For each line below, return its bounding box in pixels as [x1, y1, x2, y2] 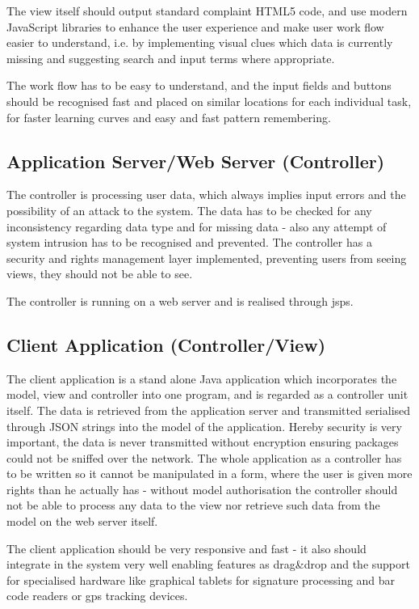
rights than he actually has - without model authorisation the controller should [6, 480, 398, 497]
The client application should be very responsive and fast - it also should [6, 539, 367, 556]
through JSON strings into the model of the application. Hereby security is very [6, 417, 402, 434]
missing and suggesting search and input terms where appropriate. [6, 49, 335, 66]
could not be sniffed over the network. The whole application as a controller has [6, 449, 402, 466]
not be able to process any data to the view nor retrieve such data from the [6, 497, 380, 514]
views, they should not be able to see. [6, 265, 193, 282]
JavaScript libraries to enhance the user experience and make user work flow [6, 18, 384, 35]
